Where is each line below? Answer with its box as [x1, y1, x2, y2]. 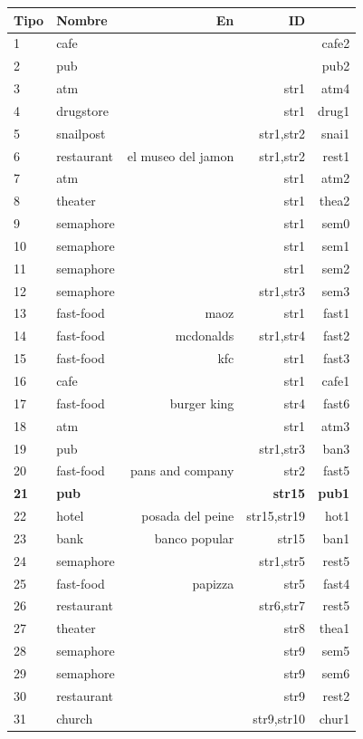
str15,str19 [246, 506, 306, 525]
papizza [192, 573, 234, 592]
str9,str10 [253, 708, 306, 727]
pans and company [129, 461, 234, 480]
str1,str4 [259, 326, 306, 345]
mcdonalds [175, 326, 234, 345]
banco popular [154, 528, 234, 547]
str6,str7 [259, 596, 306, 615]
